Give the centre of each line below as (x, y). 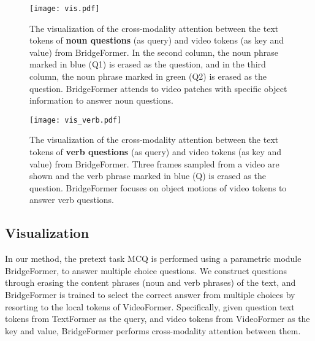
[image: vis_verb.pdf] (76, 120)
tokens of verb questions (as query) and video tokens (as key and (156, 152)
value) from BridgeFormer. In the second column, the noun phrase (154, 52)
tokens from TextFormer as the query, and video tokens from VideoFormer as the (157, 319)
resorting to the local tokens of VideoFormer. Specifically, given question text (150, 306)
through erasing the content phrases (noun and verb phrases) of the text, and (150, 282)
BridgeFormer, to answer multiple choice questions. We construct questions (146, 270)
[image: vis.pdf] (65, 9)
